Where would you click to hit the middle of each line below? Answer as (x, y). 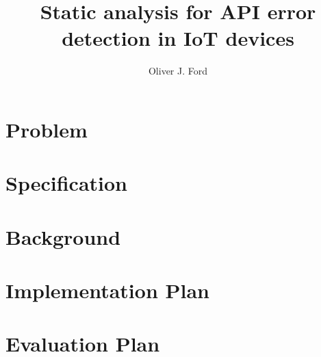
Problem (47, 129)
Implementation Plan (108, 290)
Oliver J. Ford (178, 71)
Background (63, 236)
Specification (66, 183)
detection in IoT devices (178, 38)
